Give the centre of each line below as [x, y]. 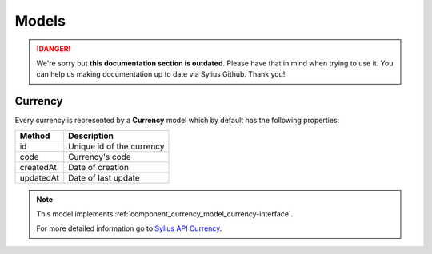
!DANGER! [54, 49]
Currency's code [100, 157]
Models [40, 21]
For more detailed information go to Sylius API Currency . [129, 228]
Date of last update [104, 177]
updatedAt [39, 177]
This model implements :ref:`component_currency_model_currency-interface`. [165, 214]
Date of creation [99, 167]
